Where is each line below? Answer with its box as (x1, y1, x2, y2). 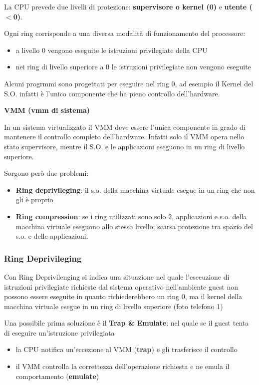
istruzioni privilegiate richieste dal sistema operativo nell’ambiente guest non (4, 281, 239, 292)
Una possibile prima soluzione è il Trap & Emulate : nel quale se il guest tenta (4, 318, 249, 328)
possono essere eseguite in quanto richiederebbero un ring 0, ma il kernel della (4, 291, 242, 302)
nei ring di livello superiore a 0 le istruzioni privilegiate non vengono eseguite (15, 61, 251, 72)
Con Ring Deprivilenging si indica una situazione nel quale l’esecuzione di (4, 271, 230, 282)
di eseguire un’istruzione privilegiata (4, 327, 115, 338)
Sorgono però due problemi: (4, 168, 89, 178)
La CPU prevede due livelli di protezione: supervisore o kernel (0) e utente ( (4, 1, 253, 11)
